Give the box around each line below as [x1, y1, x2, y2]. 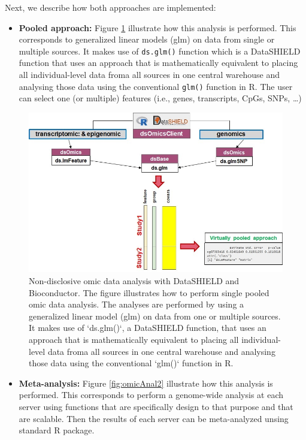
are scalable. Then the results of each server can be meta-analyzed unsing [19, 412, 289, 424]
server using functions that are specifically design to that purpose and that [19, 400, 293, 412]
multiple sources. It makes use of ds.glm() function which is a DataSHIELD [19, 44, 301, 57]
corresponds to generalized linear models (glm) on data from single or [19, 33, 275, 46]
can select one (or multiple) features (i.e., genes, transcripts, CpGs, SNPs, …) [19, 92, 302, 104]
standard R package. [19, 424, 95, 436]
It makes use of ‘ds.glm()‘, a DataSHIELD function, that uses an [29, 321, 266, 334]
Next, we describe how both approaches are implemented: [5, 1, 216, 13]
